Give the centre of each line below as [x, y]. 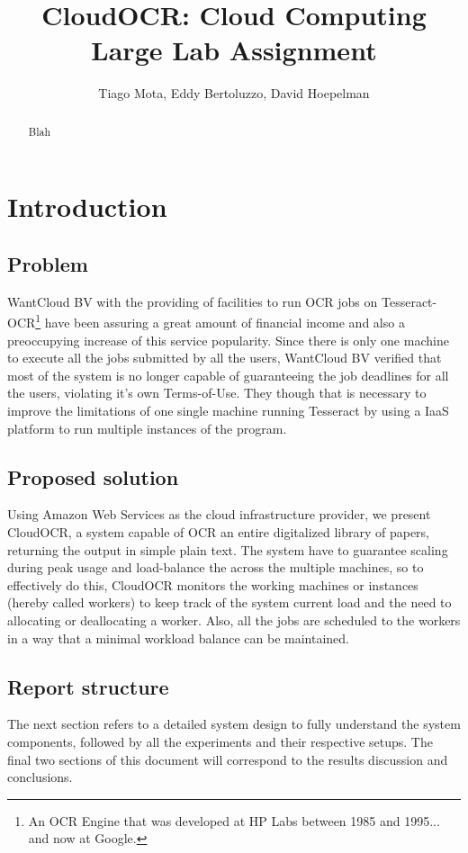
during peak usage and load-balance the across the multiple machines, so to [216, 567]
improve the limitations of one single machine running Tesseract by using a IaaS [228, 410]
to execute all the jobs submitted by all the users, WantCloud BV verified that [225, 358]
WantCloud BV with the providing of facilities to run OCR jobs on [193, 301]
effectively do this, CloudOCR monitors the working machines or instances [213, 584]
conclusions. [40, 777]
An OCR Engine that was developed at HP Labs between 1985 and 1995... [234, 820]
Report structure [88, 686]
